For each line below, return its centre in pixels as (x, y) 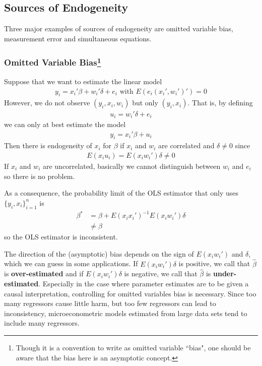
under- (225, 273)
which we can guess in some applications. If (71, 263)
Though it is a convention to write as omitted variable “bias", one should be (133, 347)
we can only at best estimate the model (65, 124)
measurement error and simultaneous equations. (78, 38)
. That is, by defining (220, 103)
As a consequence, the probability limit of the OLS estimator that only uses (121, 193)
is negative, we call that (161, 273)
